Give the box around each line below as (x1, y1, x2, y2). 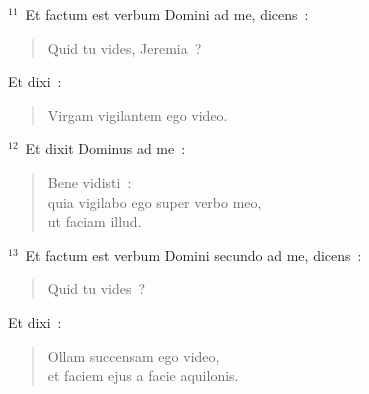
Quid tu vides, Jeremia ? (47, 37, 202, 58)
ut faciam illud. (47, 211, 142, 232)
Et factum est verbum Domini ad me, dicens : (25, 4, 309, 24)
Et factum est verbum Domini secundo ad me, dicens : (25, 244, 362, 265)
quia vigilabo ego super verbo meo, (47, 191, 262, 212)
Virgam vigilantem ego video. (47, 104, 228, 125)
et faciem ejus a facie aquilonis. (47, 365, 239, 386)
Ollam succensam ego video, (47, 345, 220, 366)
